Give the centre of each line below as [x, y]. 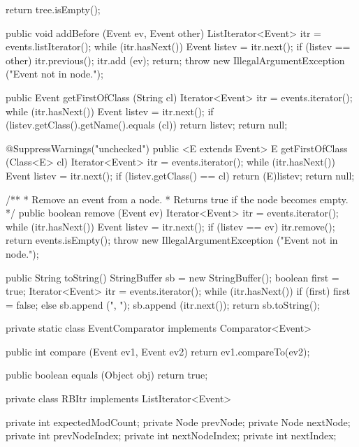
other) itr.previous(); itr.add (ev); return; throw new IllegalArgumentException [175, 60]
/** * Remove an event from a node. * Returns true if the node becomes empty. [177, 199]
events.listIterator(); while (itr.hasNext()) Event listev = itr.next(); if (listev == [178, 46]
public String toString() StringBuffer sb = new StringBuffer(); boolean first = [173, 277]
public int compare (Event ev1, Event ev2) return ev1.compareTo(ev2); [158, 351]
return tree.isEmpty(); [53, 9]
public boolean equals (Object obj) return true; [107, 375]
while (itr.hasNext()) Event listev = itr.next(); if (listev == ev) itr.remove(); [170, 226]
